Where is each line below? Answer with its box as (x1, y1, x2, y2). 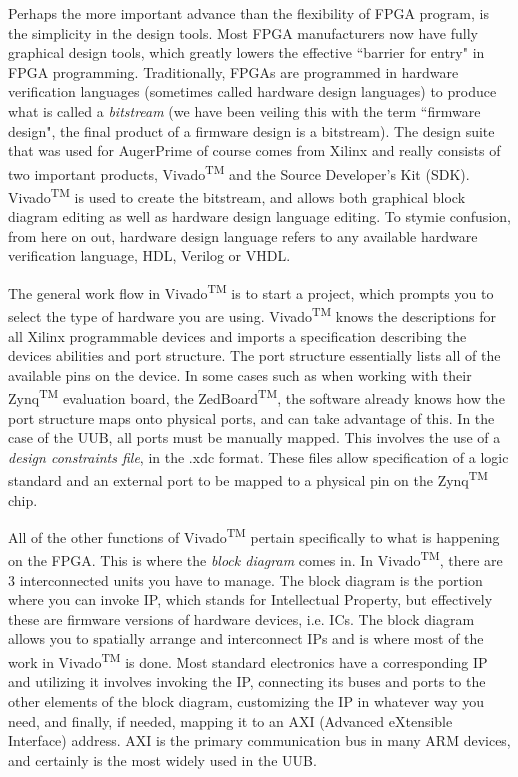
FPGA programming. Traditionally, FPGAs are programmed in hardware (8, 61, 459, 82)
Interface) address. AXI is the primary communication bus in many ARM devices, (8, 730, 511, 751)
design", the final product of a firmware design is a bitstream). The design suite (8, 120, 495, 141)
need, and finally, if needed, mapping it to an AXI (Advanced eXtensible (8, 710, 453, 731)
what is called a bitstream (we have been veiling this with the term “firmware (8, 100, 481, 121)
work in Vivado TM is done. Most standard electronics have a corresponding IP (8, 649, 488, 672)
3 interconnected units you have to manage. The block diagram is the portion (8, 569, 483, 590)
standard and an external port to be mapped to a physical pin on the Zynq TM (8, 467, 488, 490)
